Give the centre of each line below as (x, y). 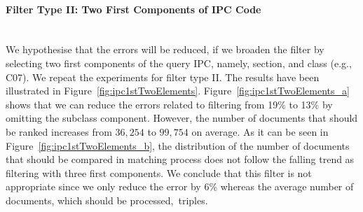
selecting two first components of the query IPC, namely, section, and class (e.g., (179, 63)
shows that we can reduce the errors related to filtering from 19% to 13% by (169, 104)
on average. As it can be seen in (260, 131)
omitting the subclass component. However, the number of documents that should (182, 118)
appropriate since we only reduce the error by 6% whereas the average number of (180, 186)
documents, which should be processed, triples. (107, 200)
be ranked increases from (59, 131)
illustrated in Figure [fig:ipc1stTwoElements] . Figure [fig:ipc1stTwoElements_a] (178, 91)
